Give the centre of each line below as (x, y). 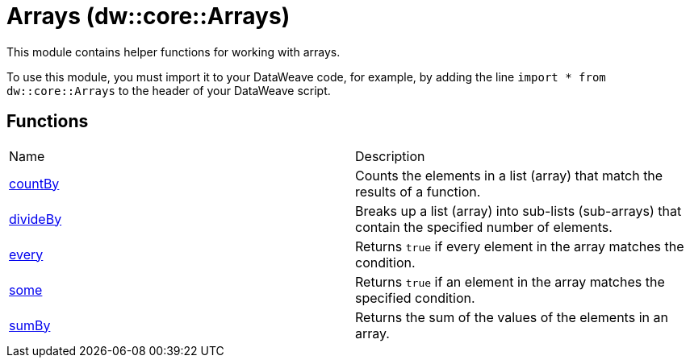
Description (390, 156)
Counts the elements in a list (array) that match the (509, 175)
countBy (34, 183)
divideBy (36, 219)
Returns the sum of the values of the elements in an (512, 317)
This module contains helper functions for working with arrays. (174, 52)
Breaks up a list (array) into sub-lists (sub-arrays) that (519, 211)
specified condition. (415, 298)
